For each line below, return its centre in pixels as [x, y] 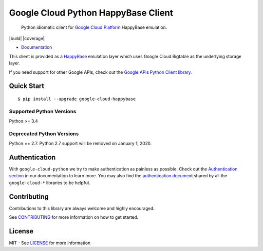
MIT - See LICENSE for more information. [50, 243]
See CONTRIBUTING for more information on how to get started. [74, 217]
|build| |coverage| [27, 38]
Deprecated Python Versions [44, 133]
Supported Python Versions [43, 111]
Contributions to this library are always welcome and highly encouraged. [82, 208]
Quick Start [27, 86]
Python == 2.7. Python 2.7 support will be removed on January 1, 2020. [80, 144]
